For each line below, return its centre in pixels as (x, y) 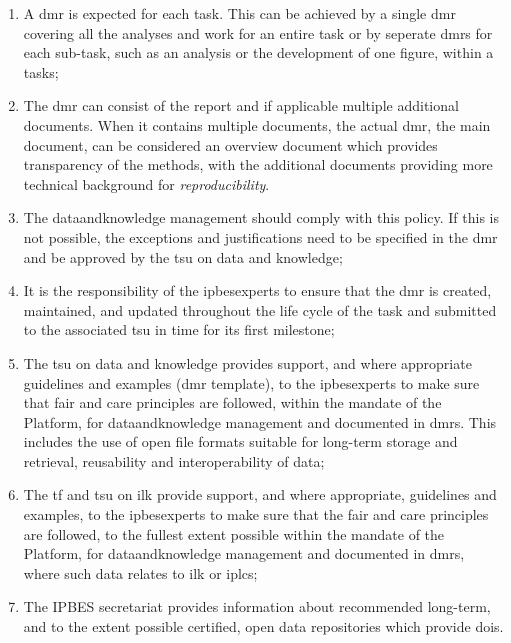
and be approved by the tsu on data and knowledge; (183, 256)
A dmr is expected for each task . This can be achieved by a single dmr (239, 13)
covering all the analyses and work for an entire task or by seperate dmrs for (258, 32)
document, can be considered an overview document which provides (230, 144)
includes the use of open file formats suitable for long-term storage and (240, 441)
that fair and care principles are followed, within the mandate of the (232, 402)
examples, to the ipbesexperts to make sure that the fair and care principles (256, 514)
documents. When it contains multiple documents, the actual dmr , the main (257, 124)
